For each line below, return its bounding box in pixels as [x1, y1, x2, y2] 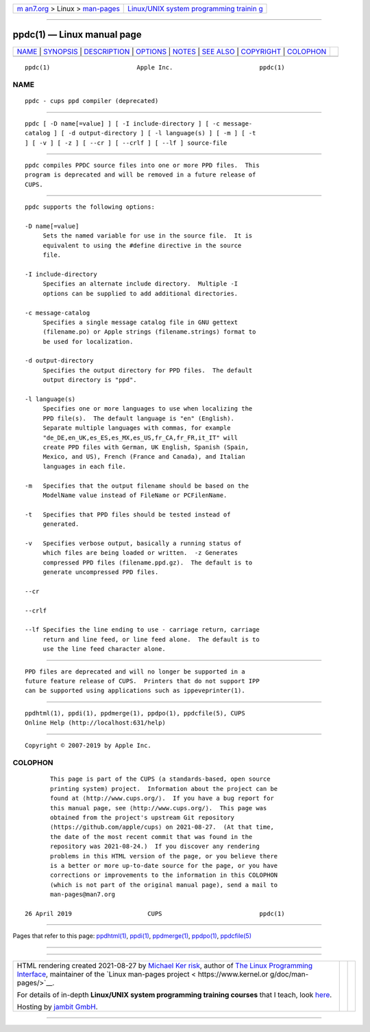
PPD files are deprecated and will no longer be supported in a [25, 667, 246, 676]
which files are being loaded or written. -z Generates [42, 549, 238, 557]
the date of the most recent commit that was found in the [50, 833, 253, 840]
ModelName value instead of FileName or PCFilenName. [42, 491, 227, 499]
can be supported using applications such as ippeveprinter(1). [25, 687, 246, 695]
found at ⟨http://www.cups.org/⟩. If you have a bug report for [50, 794, 274, 803]
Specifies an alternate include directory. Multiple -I [42, 280, 238, 288]
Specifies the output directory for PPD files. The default [42, 366, 253, 374]
